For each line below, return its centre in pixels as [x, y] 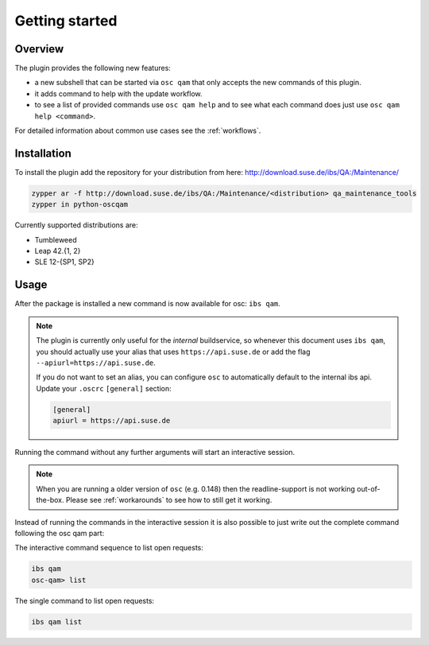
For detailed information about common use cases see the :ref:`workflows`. [138, 130]
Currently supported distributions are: [76, 225]
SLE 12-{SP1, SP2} [64, 262]
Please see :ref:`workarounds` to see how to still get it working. [169, 500]
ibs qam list [57, 622]
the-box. [50, 500]
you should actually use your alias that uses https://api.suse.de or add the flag [173, 352]
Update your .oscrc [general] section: [104, 388]
